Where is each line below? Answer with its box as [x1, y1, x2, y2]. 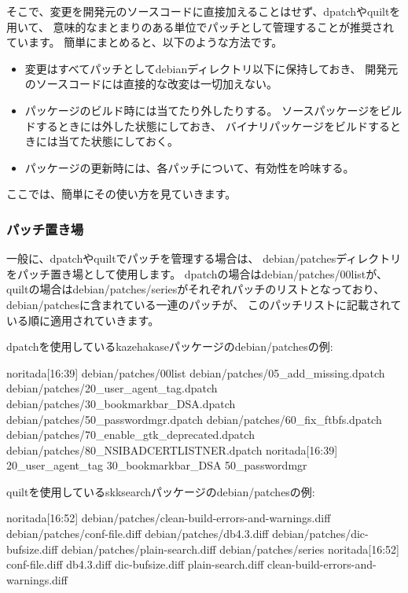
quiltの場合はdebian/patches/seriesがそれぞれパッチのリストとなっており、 [6, 281, 385, 297]
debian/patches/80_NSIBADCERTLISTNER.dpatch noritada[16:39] [6, 441, 338, 458]
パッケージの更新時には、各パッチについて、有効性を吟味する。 [24, 159, 355, 175]
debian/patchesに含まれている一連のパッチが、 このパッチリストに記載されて [6, 296, 402, 312]
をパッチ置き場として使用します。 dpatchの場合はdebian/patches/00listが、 [6, 265, 388, 282]
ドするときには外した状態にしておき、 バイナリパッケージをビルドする [24, 117, 391, 134]
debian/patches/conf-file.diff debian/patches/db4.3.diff [6, 525, 269, 542]
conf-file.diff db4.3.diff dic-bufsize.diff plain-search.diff [6, 556, 264, 573]
